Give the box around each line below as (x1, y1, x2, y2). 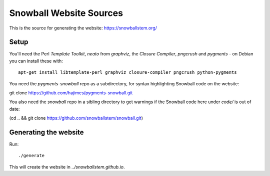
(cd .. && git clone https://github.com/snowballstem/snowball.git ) (9, 115, 143, 121)
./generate (18, 153, 45, 159)
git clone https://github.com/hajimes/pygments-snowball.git (9, 90, 133, 96)
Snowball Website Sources (9, 7, 123, 18)
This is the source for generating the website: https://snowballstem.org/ (9, 25, 157, 31)
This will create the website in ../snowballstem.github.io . (9, 164, 125, 170)
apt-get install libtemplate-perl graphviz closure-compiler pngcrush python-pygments (18, 70, 237, 75)
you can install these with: (9, 58, 63, 64)
